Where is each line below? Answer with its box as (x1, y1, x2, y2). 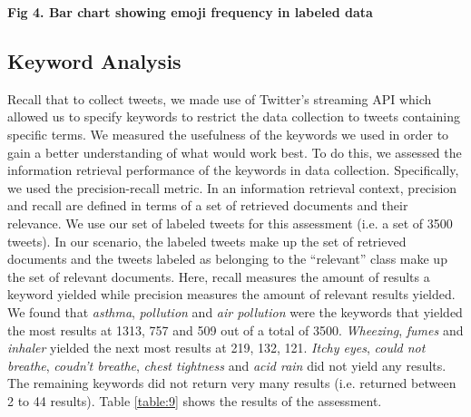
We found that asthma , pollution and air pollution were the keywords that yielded (7, 302, 463, 321)
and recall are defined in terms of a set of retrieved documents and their (7, 196, 408, 215)
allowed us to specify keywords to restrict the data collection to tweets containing (7, 107, 460, 126)
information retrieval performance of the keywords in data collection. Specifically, (7, 160, 459, 179)
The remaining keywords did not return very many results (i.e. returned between (7, 373, 456, 393)
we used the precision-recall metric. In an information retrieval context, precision (7, 178, 457, 197)
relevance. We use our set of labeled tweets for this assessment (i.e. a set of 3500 (7, 213, 453, 232)
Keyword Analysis (7, 46, 182, 74)
